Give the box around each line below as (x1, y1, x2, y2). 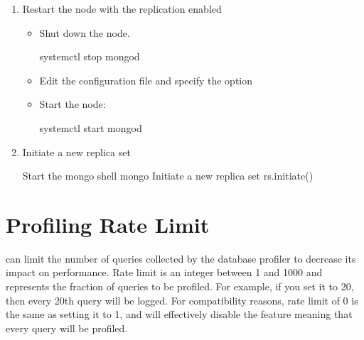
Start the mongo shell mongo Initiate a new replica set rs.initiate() (22, 168, 314, 183)
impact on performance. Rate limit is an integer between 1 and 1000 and (6, 265, 323, 280)
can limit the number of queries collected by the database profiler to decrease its (6, 251, 356, 265)
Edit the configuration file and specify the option (39, 72, 253, 87)
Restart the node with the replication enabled (22, 1, 222, 16)
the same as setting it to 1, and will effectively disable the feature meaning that (6, 307, 353, 322)
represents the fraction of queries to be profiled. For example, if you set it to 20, (6, 279, 354, 294)
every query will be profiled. (6, 320, 128, 335)
